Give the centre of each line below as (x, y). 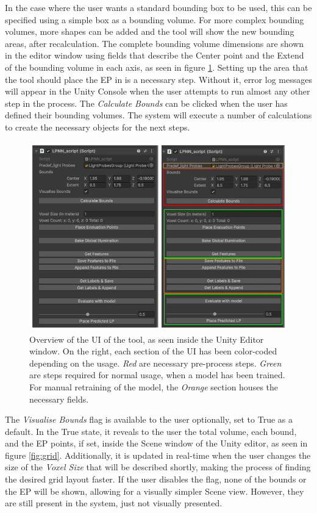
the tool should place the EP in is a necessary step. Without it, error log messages (158, 79)
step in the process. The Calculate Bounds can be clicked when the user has (146, 103)
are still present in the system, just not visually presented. (114, 503)
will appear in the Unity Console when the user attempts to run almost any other (158, 91)
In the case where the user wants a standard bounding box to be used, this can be (158, 7)
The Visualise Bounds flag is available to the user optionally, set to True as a (149, 419)
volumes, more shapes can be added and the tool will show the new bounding (150, 31)
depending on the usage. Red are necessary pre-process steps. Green (155, 363)
